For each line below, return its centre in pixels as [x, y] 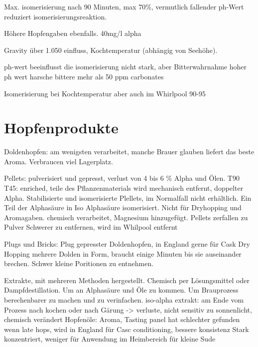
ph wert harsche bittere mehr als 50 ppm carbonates [84, 76]
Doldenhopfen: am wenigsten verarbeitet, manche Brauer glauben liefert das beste [129, 152]
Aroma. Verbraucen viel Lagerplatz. [59, 161]
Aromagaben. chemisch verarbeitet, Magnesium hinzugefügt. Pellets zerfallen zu [126, 217]
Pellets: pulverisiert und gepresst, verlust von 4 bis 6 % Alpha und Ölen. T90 [122, 178]
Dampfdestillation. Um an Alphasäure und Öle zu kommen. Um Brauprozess [121, 290]
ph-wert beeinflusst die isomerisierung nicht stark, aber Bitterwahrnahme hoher [126, 67]
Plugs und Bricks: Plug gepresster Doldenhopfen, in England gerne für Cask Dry [127, 244]
